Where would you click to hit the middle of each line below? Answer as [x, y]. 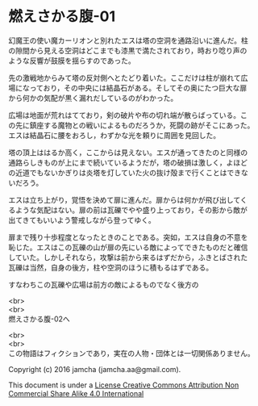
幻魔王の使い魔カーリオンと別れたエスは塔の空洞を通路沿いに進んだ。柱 [128, 40]
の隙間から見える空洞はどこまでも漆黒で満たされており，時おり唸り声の [128, 50]
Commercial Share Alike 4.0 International [76, 393]
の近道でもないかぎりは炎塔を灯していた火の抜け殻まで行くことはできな [128, 172]
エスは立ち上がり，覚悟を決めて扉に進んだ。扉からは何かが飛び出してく [128, 199]
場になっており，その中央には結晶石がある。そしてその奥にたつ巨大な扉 [128, 88]
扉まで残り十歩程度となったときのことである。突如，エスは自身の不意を [128, 237]
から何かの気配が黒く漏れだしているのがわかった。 [93, 98]
